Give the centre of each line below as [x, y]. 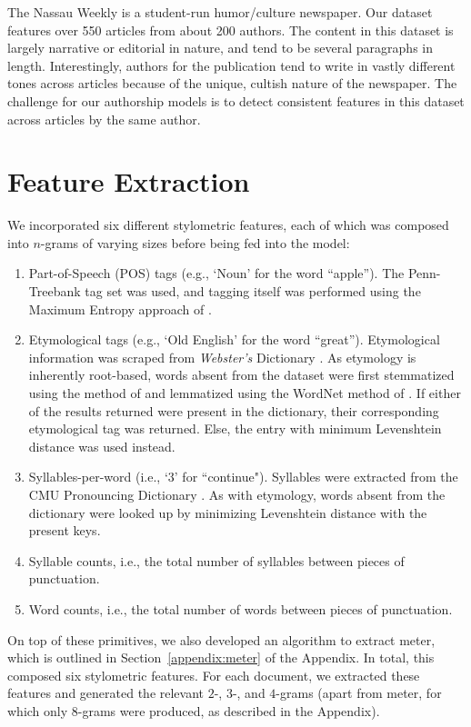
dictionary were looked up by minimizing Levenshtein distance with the [228, 512]
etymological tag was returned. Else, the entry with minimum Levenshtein [235, 428]
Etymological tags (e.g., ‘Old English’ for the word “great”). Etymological [234, 339]
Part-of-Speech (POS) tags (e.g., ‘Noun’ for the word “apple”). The [216, 273]
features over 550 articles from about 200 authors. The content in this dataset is [230, 30]
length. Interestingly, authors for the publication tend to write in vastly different [231, 65]
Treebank [55, 291]
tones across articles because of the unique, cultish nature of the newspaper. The [232, 83]
